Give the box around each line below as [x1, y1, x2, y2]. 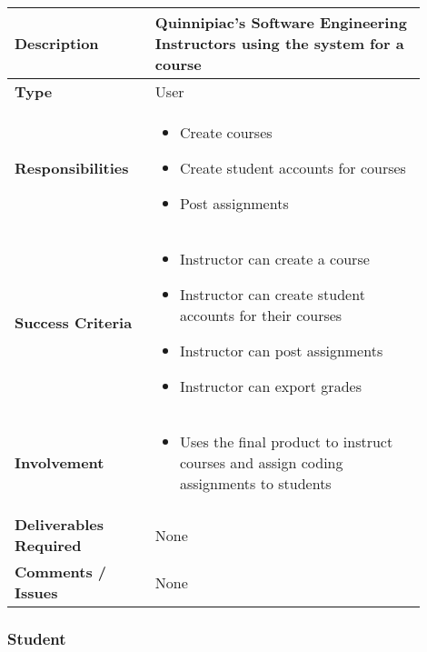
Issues [15, 582, 58, 603]
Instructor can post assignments [180, 340, 383, 361]
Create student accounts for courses [180, 157, 406, 178]
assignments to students [180, 473, 332, 494]
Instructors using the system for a [154, 33, 404, 54]
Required [15, 535, 82, 556]
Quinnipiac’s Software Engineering [154, 12, 407, 33]
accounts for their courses [180, 305, 343, 326]
